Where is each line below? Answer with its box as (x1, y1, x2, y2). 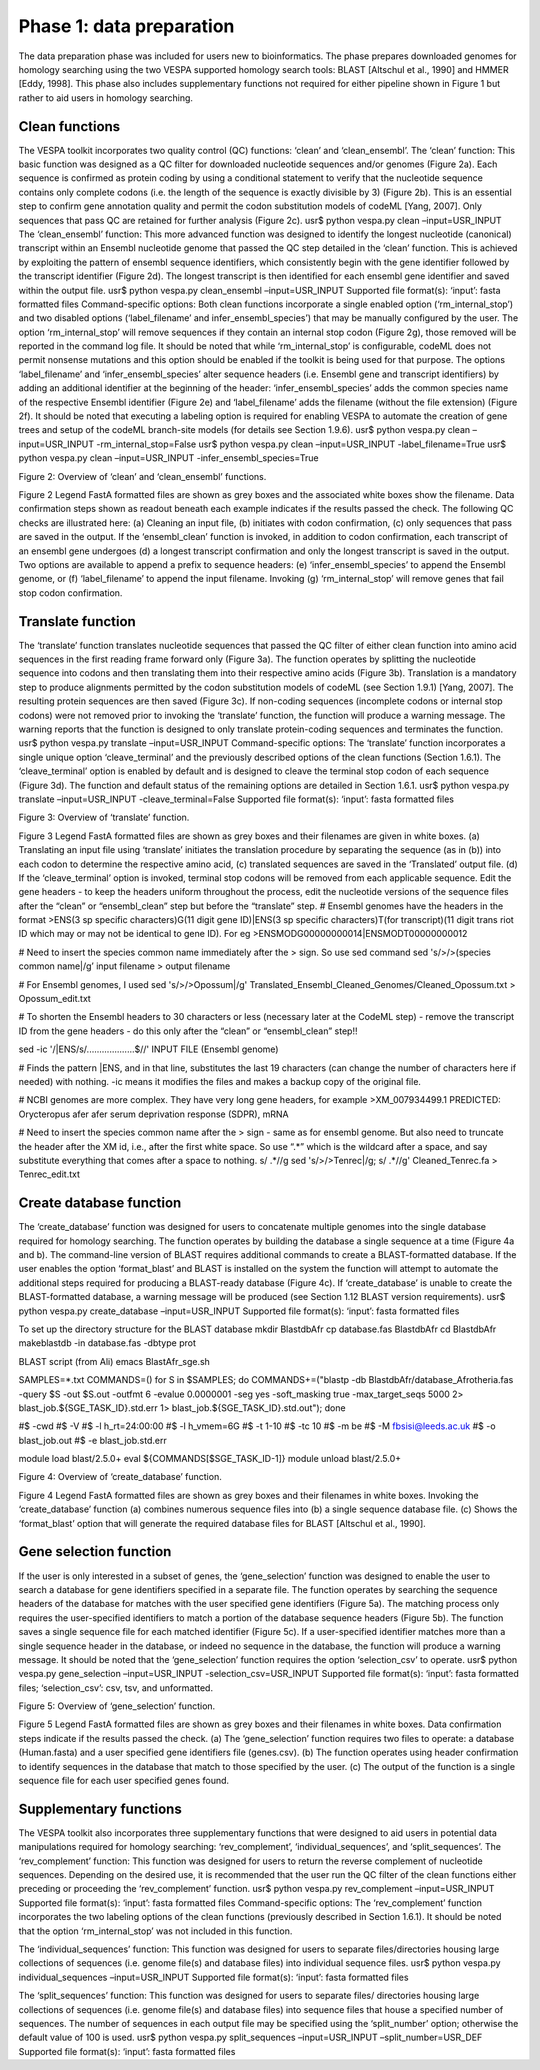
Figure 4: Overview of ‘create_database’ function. (18, 1471, 222, 1483)
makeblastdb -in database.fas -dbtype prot (18, 1337, 197, 1349)
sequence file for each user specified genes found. (18, 1775, 230, 1787)
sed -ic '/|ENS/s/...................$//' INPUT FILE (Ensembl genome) (18, 1043, 279, 1055)
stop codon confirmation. (18, 586, 123, 599)
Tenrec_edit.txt (18, 1168, 80, 1180)
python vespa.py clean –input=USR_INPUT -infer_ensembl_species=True (18, 452, 319, 464)
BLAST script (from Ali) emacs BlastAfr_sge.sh (18, 1355, 210, 1367)
